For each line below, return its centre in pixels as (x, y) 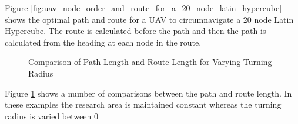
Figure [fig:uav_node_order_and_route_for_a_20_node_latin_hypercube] (143, 8)
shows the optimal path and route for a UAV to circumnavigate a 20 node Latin (149, 19)
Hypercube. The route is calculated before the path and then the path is (135, 31)
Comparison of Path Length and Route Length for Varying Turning (150, 62)
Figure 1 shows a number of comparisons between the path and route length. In (148, 93)
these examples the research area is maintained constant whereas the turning (143, 104)
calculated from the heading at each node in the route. (103, 42)
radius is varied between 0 (51, 116)
